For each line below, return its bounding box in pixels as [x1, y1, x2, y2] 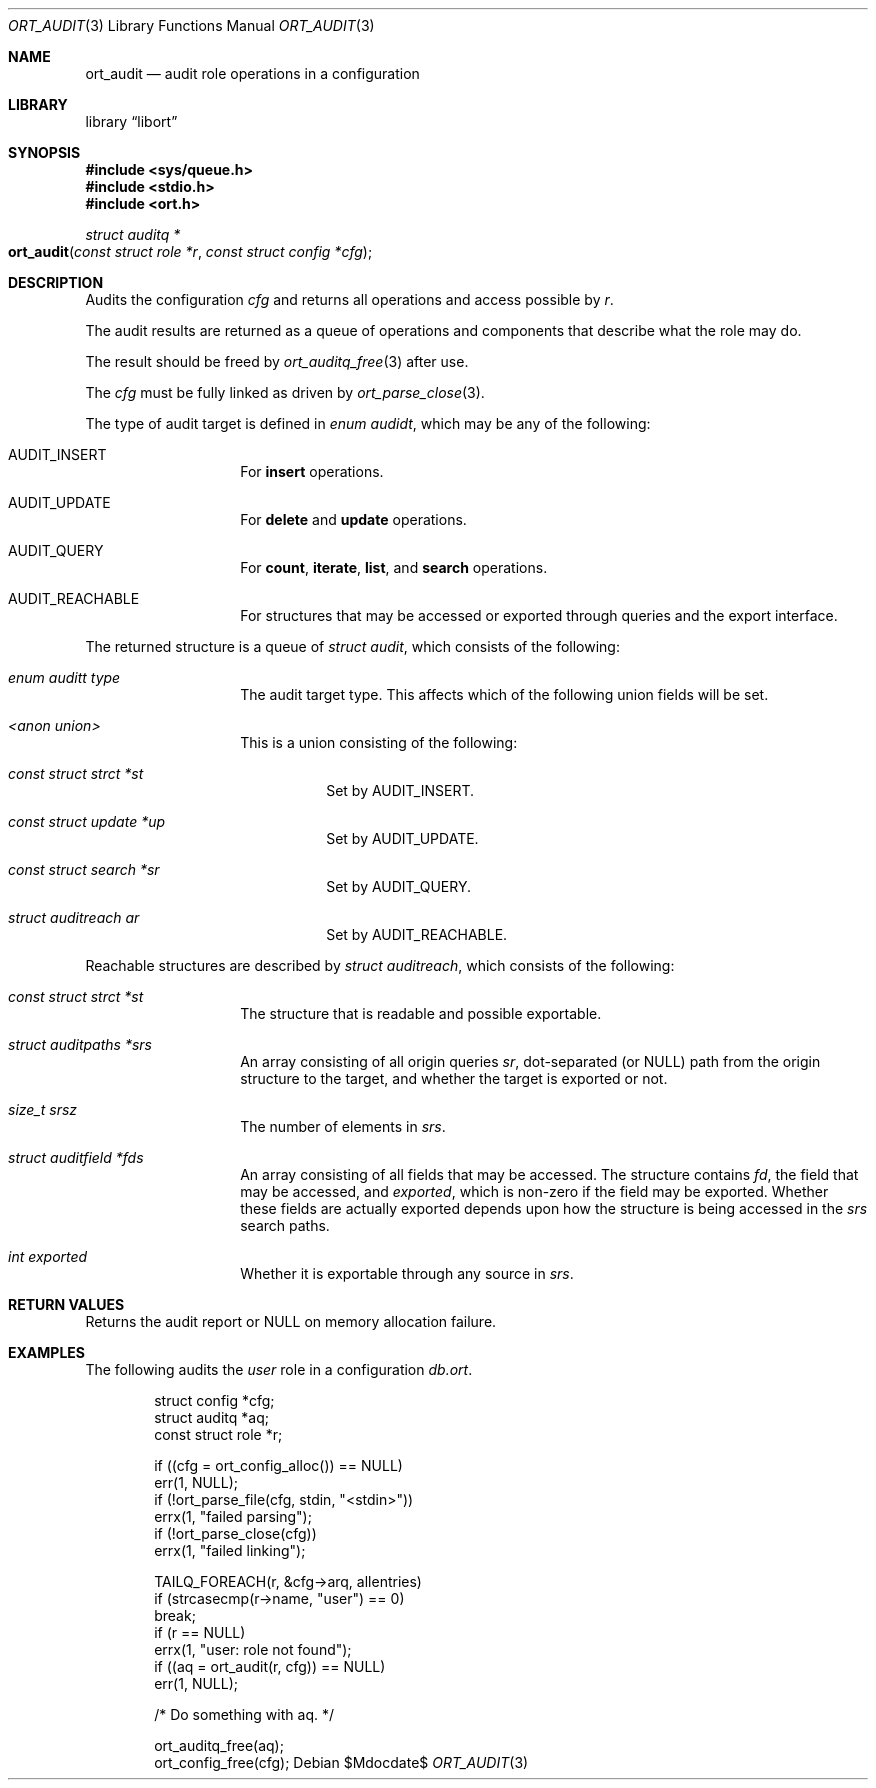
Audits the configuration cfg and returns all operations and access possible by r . [85, 291, 614, 308]
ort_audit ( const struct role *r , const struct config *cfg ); [8, 243, 373, 260]
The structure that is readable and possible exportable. [240, 1005, 602, 1022]
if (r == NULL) [154, 1624, 246, 1641]
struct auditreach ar [8, 909, 140, 926]
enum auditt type [8, 669, 121, 686]
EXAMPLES [8, 1344, 85, 1361]
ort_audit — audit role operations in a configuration [85, 65, 420, 82]
